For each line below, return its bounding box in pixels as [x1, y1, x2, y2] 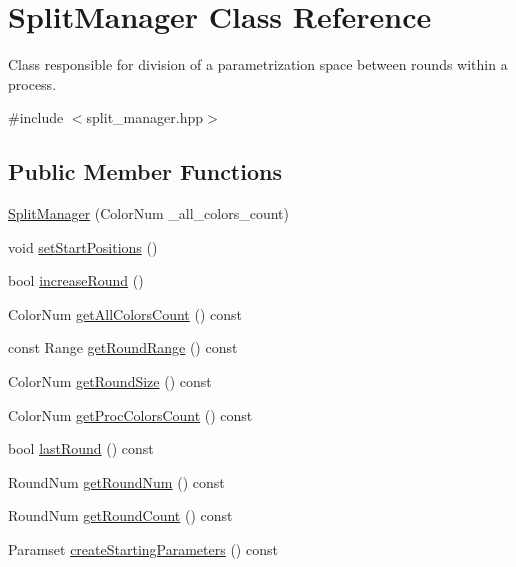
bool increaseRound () [8, 270, 144, 291]
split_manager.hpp [86, 107, 203, 128]
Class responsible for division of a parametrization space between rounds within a [8, 54, 508, 75]
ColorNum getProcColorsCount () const [8, 404, 253, 425]
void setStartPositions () [8, 236, 158, 257]
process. [8, 73, 57, 94]
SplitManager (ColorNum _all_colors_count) [8, 203, 290, 224]
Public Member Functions [8, 156, 282, 187]
